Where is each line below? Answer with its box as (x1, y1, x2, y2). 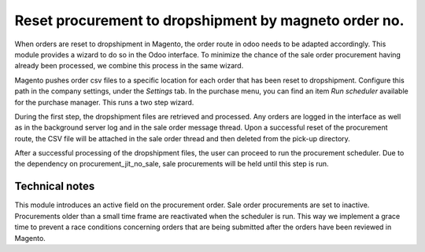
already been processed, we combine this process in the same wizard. (14, 61, 244, 71)
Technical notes (14, 180, 95, 193)
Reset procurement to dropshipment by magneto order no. (14, 12, 405, 29)
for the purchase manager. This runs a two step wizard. (14, 97, 194, 107)
